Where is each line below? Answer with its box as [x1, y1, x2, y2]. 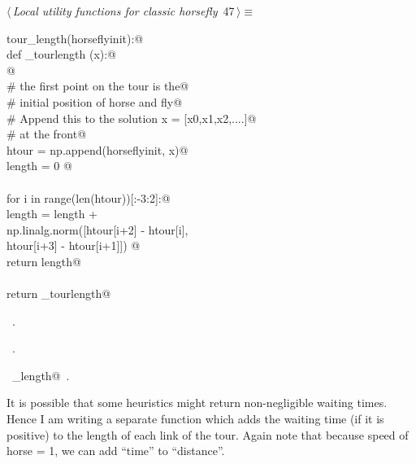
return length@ [6, 252, 81, 269]
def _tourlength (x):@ [6, 46, 117, 63]
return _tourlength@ [6, 285, 111, 302]
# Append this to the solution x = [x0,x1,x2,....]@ [6, 109, 257, 126]
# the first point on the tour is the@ [6, 77, 189, 94]
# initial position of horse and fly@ [6, 93, 183, 110]
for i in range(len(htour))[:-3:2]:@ [6, 189, 171, 206]
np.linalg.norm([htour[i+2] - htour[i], [6, 221, 188, 238]
